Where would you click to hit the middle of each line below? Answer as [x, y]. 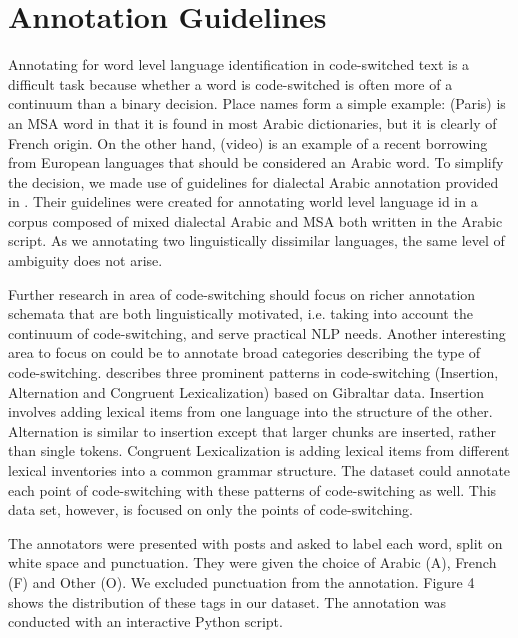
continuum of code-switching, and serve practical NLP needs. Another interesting [257, 332]
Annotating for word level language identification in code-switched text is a [239, 64]
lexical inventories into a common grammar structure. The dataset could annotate [259, 470]
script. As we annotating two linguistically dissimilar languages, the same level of [256, 240]
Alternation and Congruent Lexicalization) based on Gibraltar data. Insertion [246, 391]
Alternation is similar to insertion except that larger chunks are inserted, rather [252, 430]
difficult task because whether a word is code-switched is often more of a [230, 83]
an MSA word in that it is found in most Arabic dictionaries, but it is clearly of [252, 122]
